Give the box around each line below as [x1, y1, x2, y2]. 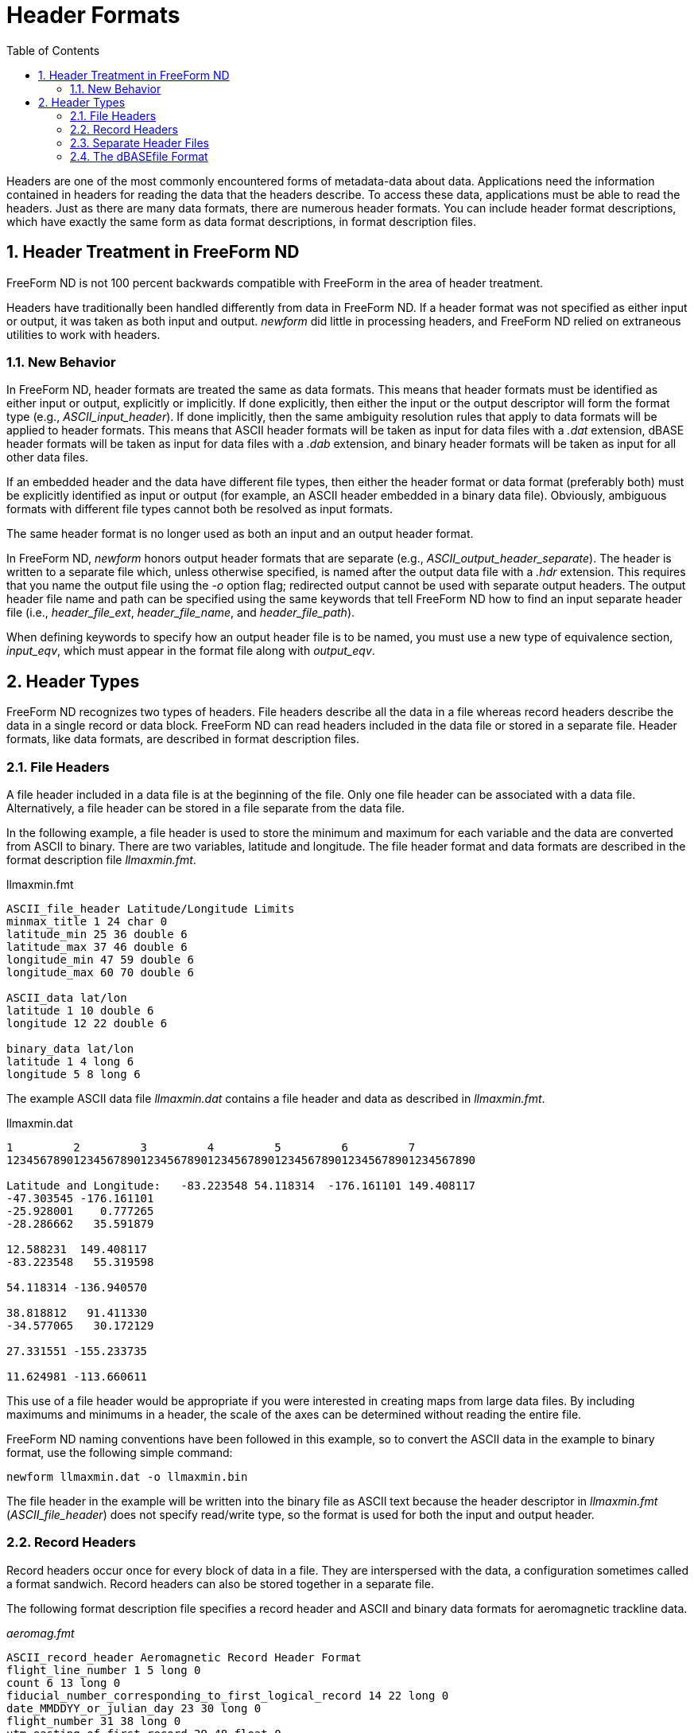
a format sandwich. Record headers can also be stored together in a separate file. [6, 1576, 434, 1591]
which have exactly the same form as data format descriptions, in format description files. [6, 214, 476, 228]
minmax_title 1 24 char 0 [6, 914, 168, 928]
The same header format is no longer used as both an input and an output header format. [6, 527, 474, 541]
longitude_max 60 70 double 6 [6, 965, 195, 979]
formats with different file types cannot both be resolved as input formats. [6, 502, 394, 516]
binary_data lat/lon [6, 1042, 134, 1055]
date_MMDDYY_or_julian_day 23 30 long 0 [6, 1701, 262, 1715]
